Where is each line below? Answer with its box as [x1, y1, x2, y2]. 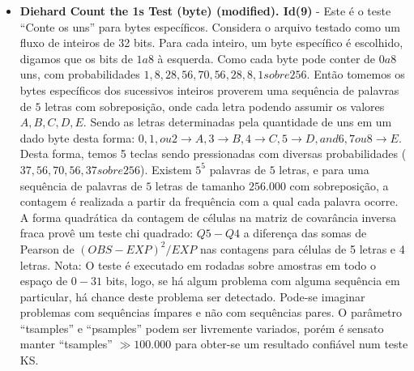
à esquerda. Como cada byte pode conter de [157, 49, 376, 66]
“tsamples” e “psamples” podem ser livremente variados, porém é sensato [19, 319, 384, 336]
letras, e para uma [279, 160, 369, 177]
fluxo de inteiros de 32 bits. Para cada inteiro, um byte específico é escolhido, [19, 34, 403, 51]
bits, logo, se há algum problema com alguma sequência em [105, 272, 400, 289]
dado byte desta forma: [19, 129, 135, 146]
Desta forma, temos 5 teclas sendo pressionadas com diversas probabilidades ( [19, 145, 407, 162]
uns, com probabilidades [19, 66, 140, 83]
